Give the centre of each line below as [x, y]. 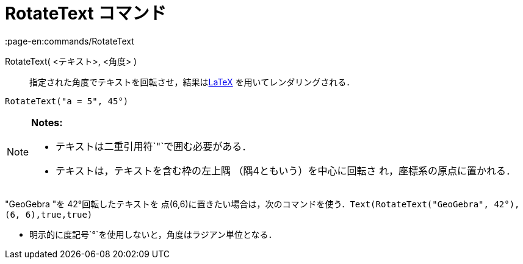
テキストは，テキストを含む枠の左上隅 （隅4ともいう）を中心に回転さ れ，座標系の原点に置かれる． [286, 170]
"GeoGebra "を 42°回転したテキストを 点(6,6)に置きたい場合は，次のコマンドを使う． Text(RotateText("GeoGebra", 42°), [262, 204]
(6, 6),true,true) [49, 214]
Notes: [47, 122]
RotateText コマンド [86, 13]
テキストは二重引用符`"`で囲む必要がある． [154, 146]
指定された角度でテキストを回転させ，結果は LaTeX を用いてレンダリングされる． [192, 82]
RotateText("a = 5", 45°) [67, 101]
